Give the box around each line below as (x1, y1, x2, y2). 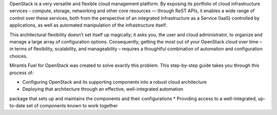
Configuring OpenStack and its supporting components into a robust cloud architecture (22, 79, 207, 85)
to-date (9, 103, 26, 109)
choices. (9, 53, 28, 59)
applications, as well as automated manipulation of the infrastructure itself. (9, 22, 167, 28)
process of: (9, 70, 34, 76)
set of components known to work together (26, 103, 118, 109)
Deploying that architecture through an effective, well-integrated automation (22, 86, 184, 92)
